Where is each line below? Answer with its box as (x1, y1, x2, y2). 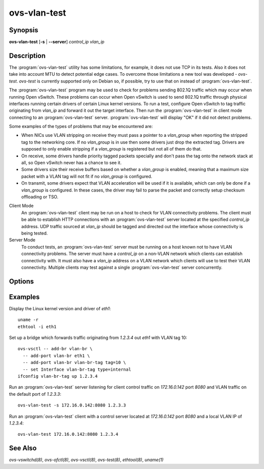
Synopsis (9, 26, 39, 34)
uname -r (18, 317, 39, 322)
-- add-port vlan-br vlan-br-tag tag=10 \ (22, 360, 127, 365)
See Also (9, 444, 37, 452)
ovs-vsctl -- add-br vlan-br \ (18, 346, 93, 352)
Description (9, 51, 46, 60)
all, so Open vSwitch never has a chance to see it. (21, 160, 122, 166)
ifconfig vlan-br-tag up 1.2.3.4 (18, 373, 98, 379)
